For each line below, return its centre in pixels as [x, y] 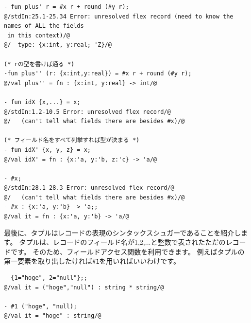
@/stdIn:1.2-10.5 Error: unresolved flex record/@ [87, 112]
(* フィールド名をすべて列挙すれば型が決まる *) [72, 140]
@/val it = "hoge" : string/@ [53, 316]
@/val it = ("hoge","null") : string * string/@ [84, 287]
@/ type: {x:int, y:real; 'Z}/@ [58, 45]
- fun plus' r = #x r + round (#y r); [67, 7]
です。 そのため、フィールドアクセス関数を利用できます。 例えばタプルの [127, 251]
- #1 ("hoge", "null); [41, 306]
